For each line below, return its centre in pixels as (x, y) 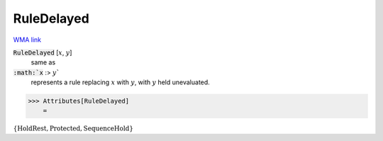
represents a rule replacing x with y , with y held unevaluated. (121, 82)
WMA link (27, 40)
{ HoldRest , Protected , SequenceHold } (73, 129)
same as (43, 62)
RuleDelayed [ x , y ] (43, 52)
